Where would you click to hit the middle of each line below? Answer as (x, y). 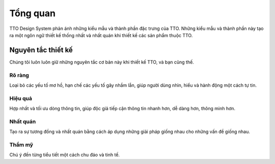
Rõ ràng (19, 75)
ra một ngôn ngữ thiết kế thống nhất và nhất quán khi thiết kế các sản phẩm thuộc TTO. (101, 35)
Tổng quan (33, 13)
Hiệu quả (21, 98)
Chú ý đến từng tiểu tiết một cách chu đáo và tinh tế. (64, 155)
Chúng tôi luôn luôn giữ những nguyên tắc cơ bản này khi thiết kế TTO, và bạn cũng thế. (102, 62)
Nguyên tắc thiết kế (41, 50)
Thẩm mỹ (21, 145)
